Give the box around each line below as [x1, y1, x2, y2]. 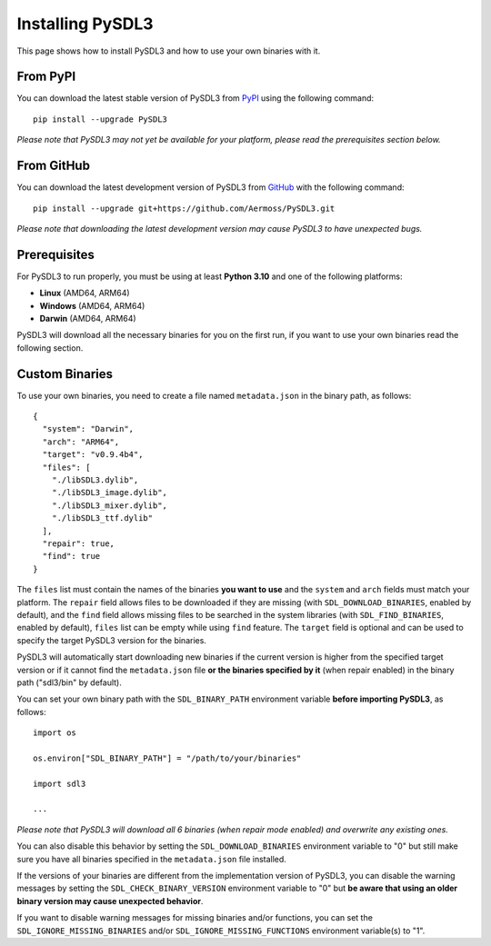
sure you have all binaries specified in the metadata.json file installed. [16, 853, 286, 864]
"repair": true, [42, 538, 115, 549]
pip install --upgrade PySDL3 [33, 114, 168, 124]
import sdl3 [33, 778, 86, 789]
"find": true [42, 551, 101, 562]
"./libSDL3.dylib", [51, 475, 139, 485]
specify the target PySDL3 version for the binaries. [16, 634, 206, 645]
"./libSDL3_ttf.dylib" [51, 513, 154, 523]
